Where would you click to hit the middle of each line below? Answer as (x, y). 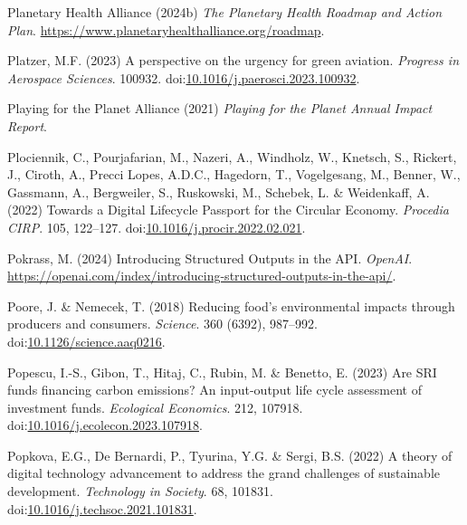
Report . (27, 125)
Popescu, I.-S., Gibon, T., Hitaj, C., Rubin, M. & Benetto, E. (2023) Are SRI (222, 372)
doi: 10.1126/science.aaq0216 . (86, 341)
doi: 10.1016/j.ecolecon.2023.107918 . (105, 425)
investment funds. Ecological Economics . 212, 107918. (155, 407)
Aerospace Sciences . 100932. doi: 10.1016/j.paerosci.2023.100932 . (184, 77)
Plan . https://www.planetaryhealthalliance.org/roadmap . (166, 29)
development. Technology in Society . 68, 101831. (140, 491)
